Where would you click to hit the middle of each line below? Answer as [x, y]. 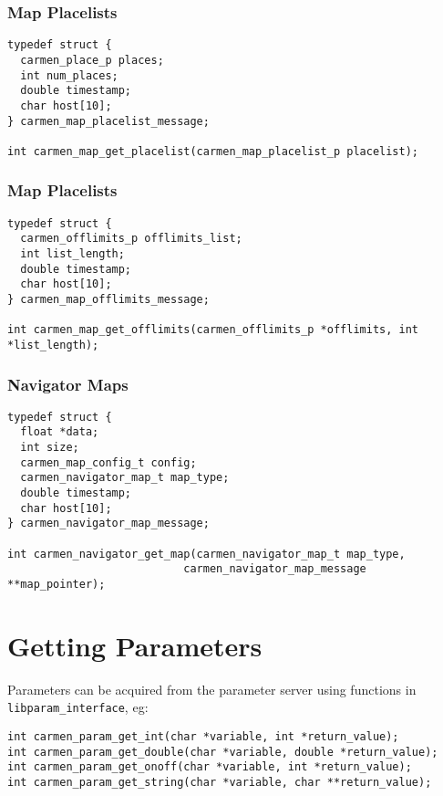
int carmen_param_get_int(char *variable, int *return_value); [203, 737]
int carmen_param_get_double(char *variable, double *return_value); [223, 752]
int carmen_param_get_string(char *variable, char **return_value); [220, 783]
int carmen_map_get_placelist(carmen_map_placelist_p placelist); [213, 151]
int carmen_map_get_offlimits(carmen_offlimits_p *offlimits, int [213, 330]
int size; [50, 448]
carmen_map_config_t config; [108, 462]
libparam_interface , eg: [78, 707]
